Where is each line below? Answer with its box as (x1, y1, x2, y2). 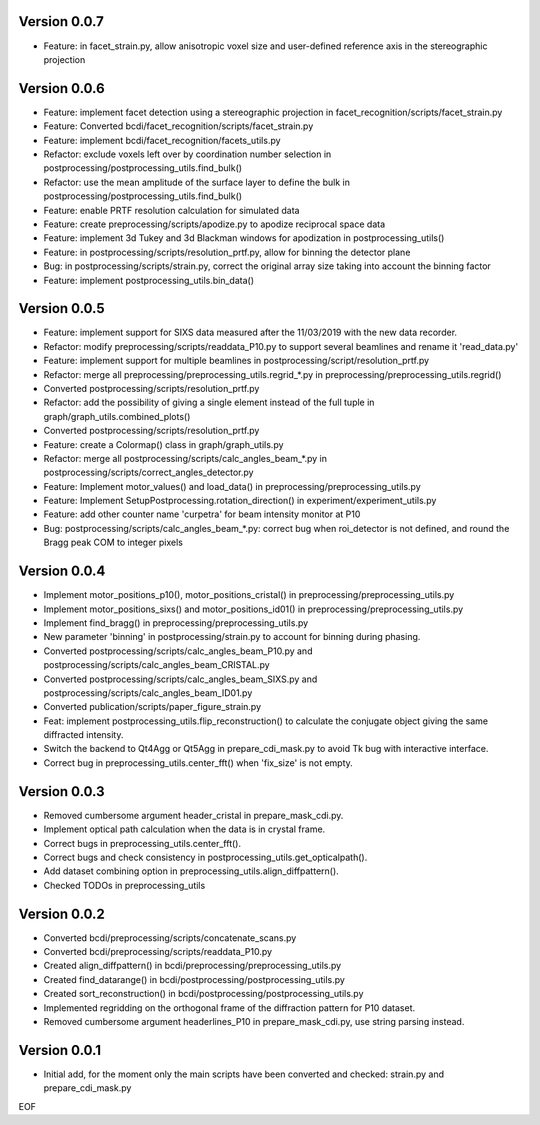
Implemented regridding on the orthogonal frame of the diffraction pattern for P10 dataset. (43, 1001, 415, 1014)
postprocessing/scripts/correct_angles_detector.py (43, 466, 254, 479)
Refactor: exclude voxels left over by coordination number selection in (43, 148, 332, 160)
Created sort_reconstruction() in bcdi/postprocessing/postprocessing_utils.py (43, 988, 364, 1000)
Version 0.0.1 (18, 1041, 102, 1059)
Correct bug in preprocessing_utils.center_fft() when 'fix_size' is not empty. (43, 756, 354, 769)
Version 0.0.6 (18, 80, 105, 97)
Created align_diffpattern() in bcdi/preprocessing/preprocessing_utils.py (43, 960, 342, 972)
